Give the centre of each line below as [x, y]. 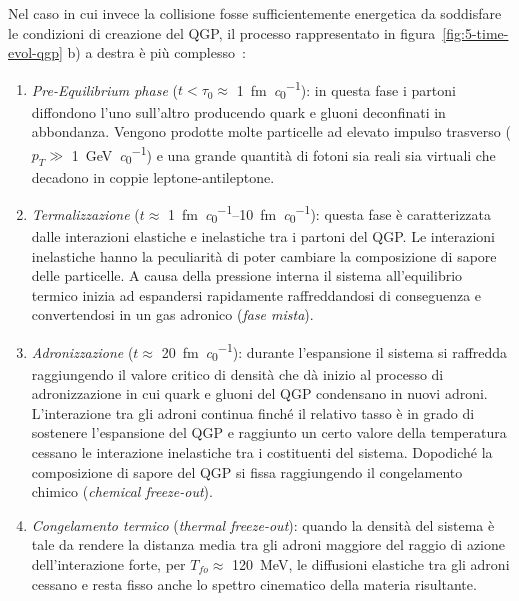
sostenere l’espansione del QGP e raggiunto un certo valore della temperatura [269, 432]
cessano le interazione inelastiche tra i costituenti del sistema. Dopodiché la [262, 452]
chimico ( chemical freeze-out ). [122, 491]
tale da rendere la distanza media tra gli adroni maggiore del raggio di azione [268, 544]
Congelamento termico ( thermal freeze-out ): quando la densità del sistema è [263, 524]
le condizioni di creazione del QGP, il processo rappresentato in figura [222, 32]
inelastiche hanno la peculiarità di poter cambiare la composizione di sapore [264, 255]
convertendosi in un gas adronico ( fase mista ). [172, 314]
